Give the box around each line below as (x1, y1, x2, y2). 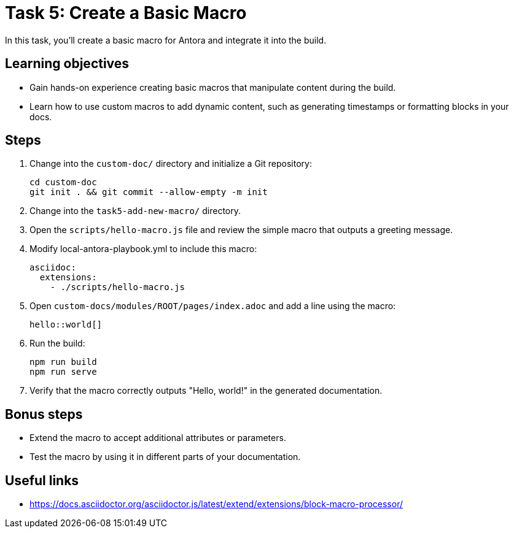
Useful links (5, 472, 79, 488)
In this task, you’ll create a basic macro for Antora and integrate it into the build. (5, 34, 327, 45)
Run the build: (29, 338, 85, 349)
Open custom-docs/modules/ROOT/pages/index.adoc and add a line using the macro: (29, 301, 396, 312)
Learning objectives (5, 56, 130, 72)
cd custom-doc (29, 177, 97, 188)
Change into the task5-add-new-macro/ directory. (29, 205, 241, 217)
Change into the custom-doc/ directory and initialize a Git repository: (29, 158, 312, 169)
